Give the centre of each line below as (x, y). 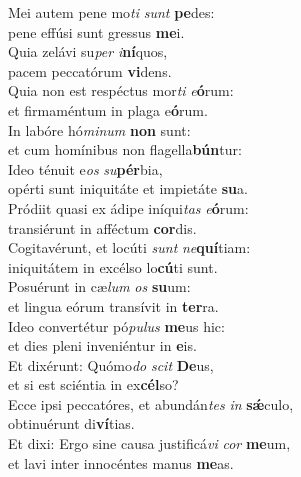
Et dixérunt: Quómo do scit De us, (111, 364)
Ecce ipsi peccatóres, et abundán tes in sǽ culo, (151, 403)
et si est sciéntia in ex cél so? (93, 384)
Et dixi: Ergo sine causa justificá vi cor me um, (149, 443)
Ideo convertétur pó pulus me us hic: (116, 325)
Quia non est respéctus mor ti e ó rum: (121, 90)
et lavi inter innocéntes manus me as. (121, 462)
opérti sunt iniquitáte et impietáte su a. (128, 188)
